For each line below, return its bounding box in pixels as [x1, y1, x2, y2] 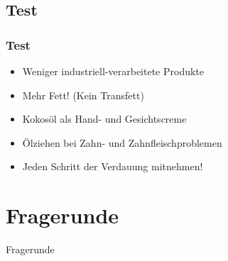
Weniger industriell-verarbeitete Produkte [22, 64, 205, 78]
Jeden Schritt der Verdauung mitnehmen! [22, 159, 203, 174]
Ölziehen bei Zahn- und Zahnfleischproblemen [22, 135, 222, 150]
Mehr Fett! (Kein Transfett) [22, 87, 144, 102]
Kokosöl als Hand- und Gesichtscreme [22, 111, 187, 126]
